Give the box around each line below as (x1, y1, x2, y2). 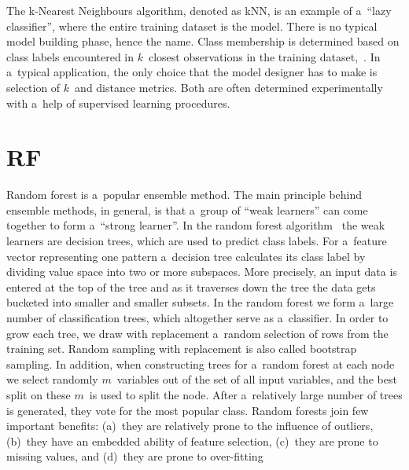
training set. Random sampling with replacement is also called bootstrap (6, 340, 357, 357)
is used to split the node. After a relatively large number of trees (89, 387, 403, 402)
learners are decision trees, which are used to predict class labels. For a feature (6, 233, 387, 249)
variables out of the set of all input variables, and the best (116, 371, 397, 387)
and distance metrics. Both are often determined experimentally (75, 79, 383, 95)
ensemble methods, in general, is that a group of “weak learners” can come (6, 201, 368, 218)
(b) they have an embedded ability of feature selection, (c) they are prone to (6, 432, 378, 449)
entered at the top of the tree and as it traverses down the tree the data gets (6, 278, 376, 295)
